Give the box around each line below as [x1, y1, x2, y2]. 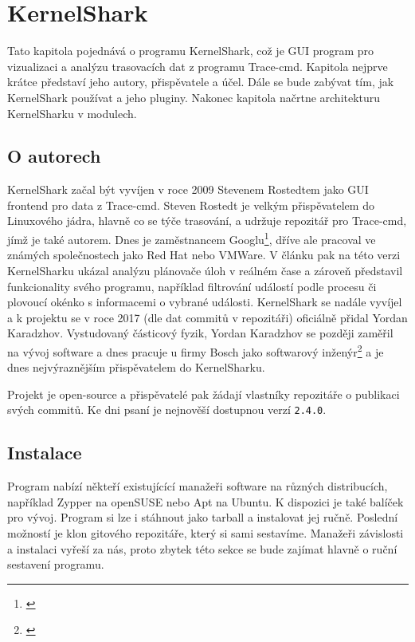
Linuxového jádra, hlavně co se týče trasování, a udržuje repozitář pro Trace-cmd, [7, 212, 407, 229]
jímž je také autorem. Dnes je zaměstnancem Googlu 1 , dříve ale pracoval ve [7, 229, 376, 247]
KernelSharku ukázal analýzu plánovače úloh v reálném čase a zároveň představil [7, 262, 403, 278]
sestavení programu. [7, 556, 104, 573]
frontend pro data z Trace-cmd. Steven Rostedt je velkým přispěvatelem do [7, 196, 374, 213]
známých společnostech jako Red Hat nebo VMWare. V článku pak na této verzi [7, 246, 401, 263]
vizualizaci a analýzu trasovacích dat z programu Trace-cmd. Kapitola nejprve [7, 57, 388, 74]
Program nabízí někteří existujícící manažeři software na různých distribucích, [7, 478, 388, 494]
